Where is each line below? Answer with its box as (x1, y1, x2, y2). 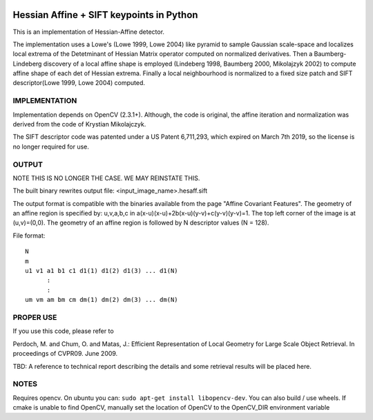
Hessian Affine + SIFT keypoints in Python (12, 9, 198, 21)
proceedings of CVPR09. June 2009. (12, 350, 118, 358)
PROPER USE (12, 312, 57, 322)
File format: (12, 231, 46, 240)
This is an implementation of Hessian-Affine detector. (12, 28, 165, 36)
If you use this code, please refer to (12, 327, 114, 335)
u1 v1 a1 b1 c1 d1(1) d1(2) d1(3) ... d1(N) (25, 267, 179, 275)
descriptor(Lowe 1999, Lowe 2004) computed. (12, 79, 145, 87)
